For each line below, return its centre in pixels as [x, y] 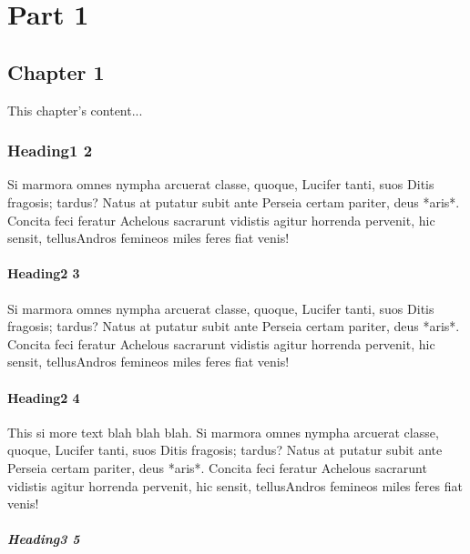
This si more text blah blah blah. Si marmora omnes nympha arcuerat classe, [223, 432]
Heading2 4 [44, 397]
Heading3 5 [44, 539]
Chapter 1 [56, 71]
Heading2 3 [44, 273]
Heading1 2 [50, 151]
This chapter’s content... [75, 110]
